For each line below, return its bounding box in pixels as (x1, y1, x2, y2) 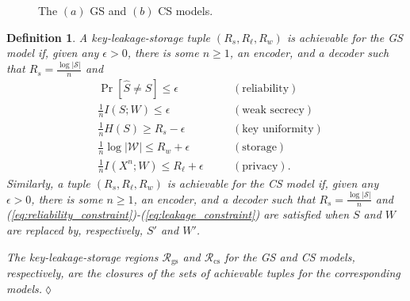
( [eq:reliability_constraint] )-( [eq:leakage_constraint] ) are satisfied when (6, 206, 349, 223)
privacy (242, 160, 278, 172)
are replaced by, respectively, (6, 221, 143, 238)
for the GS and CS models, (224, 248, 355, 265)
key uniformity (242, 123, 314, 135)
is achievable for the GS (286, 29, 403, 45)
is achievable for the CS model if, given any (167, 174, 379, 191)
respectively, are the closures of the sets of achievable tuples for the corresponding (6, 265, 400, 280)
